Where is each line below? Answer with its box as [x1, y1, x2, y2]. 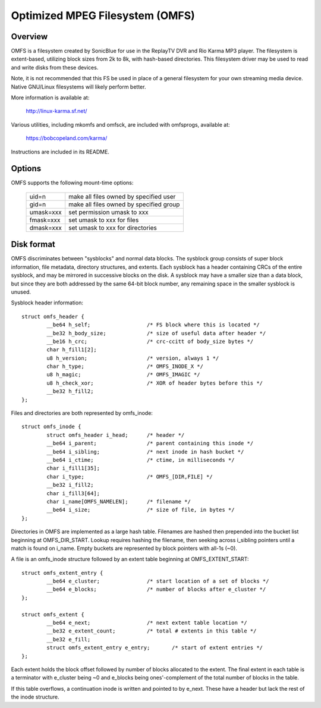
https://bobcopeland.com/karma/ [26, 134, 108, 142]
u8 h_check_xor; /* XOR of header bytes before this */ [46, 379, 263, 386]
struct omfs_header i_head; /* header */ [46, 432, 185, 438]
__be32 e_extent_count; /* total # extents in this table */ [46, 628, 257, 634]
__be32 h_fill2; [46, 388, 94, 395]
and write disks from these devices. [11, 64, 99, 71]
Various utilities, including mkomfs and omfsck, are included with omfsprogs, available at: [11, 121, 230, 128]
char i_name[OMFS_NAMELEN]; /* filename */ [46, 498, 191, 505]
